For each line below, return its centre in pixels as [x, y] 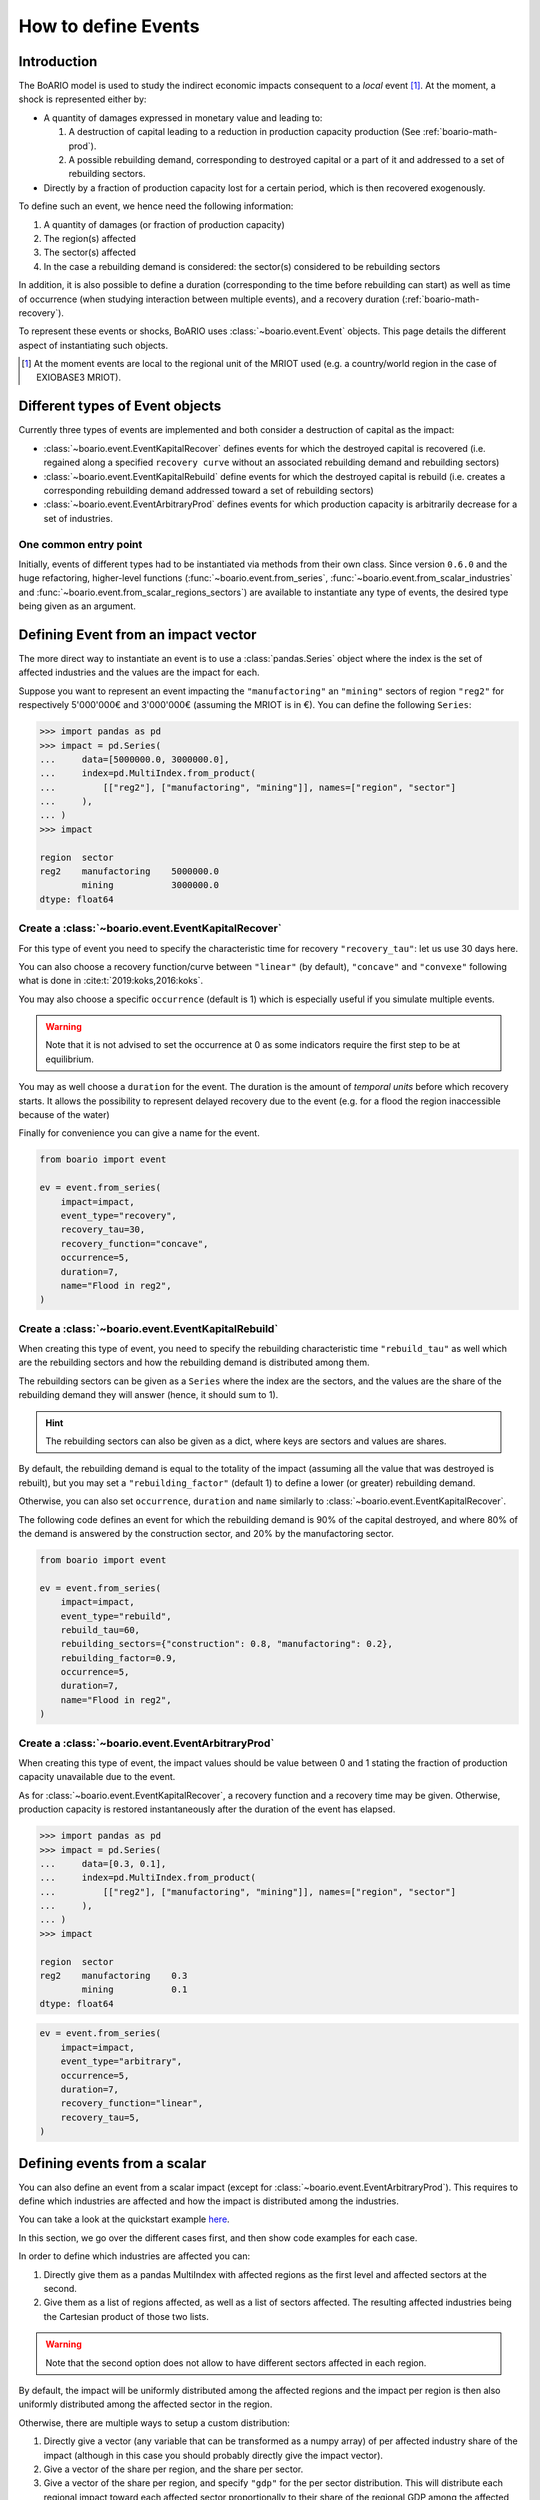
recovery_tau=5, [100, 2117]
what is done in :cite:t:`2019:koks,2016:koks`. [111, 981]
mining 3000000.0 [150, 885]
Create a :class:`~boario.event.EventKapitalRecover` [150, 928]
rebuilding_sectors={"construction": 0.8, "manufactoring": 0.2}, [227, 1644]
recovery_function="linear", [132, 2103]
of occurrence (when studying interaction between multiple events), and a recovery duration [209, 299]
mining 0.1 [134, 1989]
